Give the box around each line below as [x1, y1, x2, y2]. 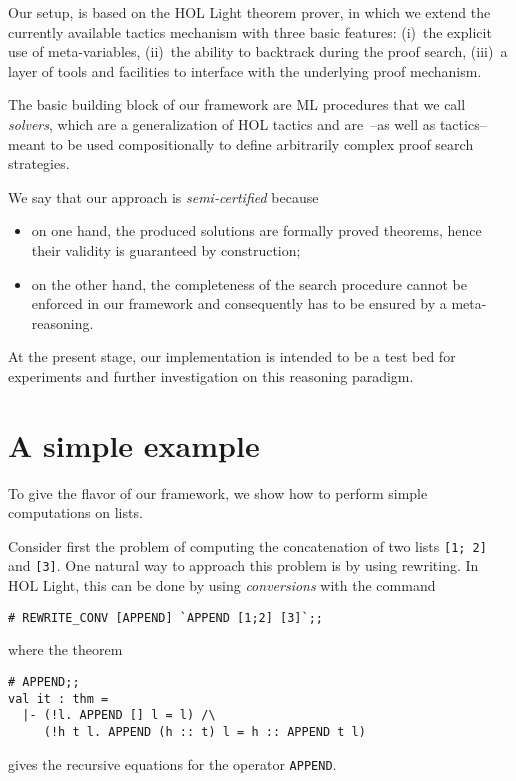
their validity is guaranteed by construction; [31, 239, 301, 260]
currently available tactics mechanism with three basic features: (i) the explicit [8, 21, 492, 42]
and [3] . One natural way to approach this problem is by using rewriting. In [8, 555, 479, 576]
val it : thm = [8, 691, 109, 706]
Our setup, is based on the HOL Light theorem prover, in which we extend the [8, 2, 491, 22]
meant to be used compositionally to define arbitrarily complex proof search [8, 133, 474, 154]
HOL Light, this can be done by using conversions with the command [8, 575, 436, 596]
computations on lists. [8, 502, 143, 523]
